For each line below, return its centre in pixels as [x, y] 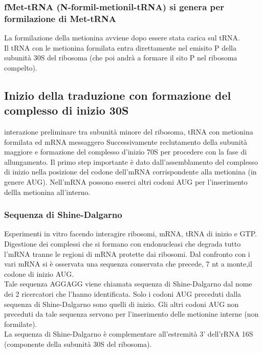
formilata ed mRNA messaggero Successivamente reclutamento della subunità [126, 141]
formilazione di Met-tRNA [60, 18]
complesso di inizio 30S [67, 110]
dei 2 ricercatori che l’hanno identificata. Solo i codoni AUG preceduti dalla [123, 294]
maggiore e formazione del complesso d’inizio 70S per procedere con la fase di [126, 152]
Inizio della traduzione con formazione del [118, 95]
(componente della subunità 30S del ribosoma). [78, 344]
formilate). [21, 324]
